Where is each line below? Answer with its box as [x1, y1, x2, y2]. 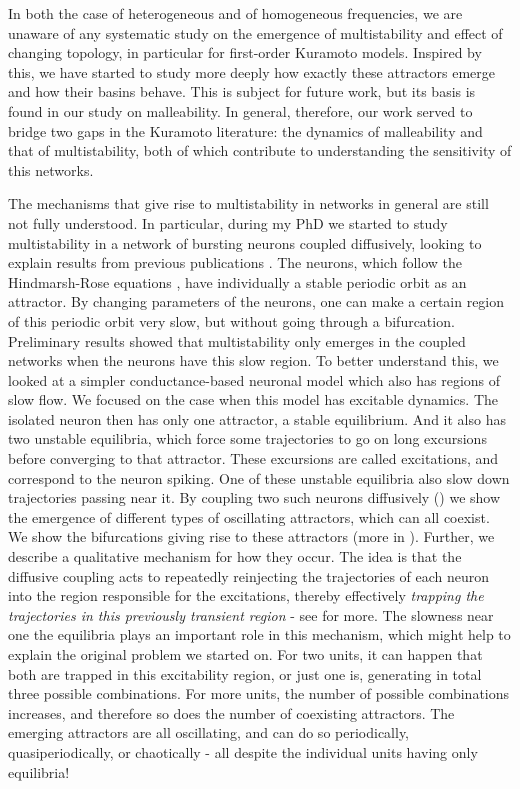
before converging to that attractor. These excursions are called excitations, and [8, 448, 499, 469]
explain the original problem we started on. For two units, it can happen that [8, 644, 483, 664]
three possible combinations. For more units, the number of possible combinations [8, 683, 510, 704]
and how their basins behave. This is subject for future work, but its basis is [8, 81, 476, 102]
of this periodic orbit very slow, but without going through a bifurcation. [8, 310, 455, 331]
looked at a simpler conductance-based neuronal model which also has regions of [8, 369, 501, 390]
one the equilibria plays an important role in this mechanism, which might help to [8, 624, 511, 645]
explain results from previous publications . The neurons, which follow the [8, 252, 463, 273]
